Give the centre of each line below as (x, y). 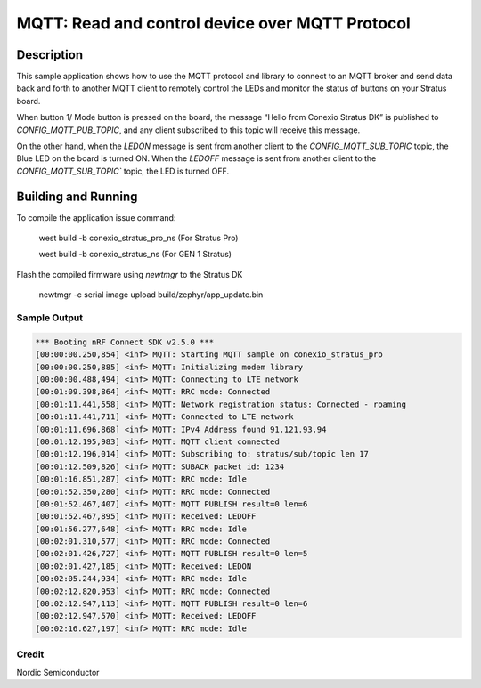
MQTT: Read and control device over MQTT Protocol (214, 23)
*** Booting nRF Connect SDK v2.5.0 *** (124, 342)
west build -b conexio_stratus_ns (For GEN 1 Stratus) (135, 255)
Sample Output (50, 318)
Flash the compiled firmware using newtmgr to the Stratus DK (130, 274)
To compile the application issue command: (96, 217)
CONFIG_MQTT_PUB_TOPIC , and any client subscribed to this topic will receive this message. (188, 130)
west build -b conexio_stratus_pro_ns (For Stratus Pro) (139, 238)
